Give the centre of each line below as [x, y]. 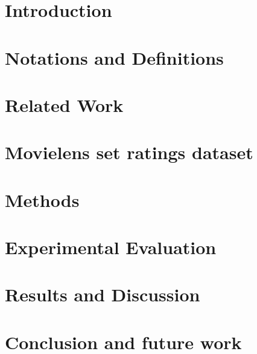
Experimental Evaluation [111, 247]
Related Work [64, 104]
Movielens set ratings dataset [129, 152]
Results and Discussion [103, 294]
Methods [42, 199]
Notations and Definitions [114, 57]
